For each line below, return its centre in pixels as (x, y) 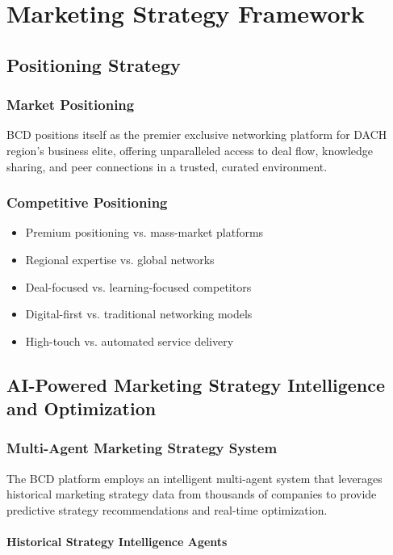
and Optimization (82, 408)
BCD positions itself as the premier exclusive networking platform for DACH (197, 135)
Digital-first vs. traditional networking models (139, 314)
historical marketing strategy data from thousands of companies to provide (192, 494)
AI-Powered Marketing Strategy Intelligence (196, 384)
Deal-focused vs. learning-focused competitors (138, 286)
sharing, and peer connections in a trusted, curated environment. (167, 166)
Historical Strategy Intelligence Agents (117, 542)
